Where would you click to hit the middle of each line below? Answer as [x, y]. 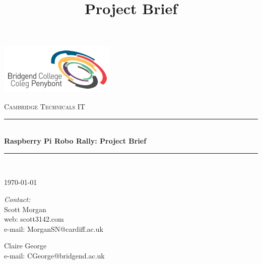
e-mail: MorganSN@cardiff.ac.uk [54, 228]
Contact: [17, 199]
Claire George [25, 246]
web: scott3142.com [34, 219]
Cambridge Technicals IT [45, 106]
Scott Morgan [25, 209]
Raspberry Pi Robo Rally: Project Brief [75, 141]
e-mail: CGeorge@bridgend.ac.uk [54, 255]
